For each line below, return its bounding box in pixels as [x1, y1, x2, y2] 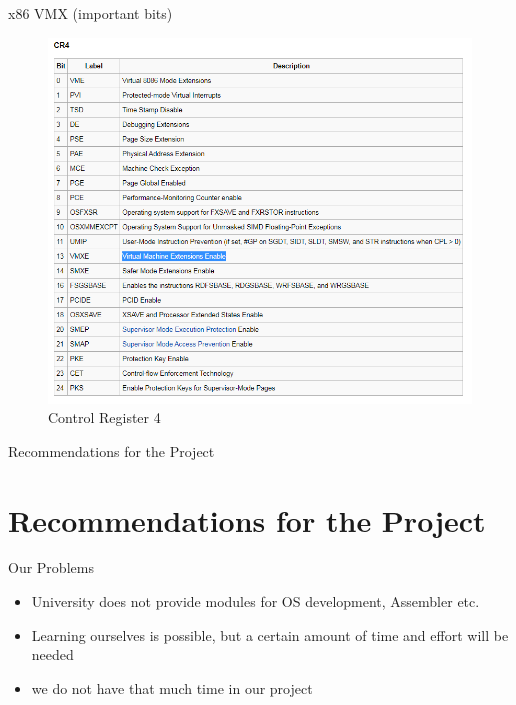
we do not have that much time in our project [31, 677, 313, 698]
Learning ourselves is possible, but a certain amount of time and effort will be [31, 624, 509, 645]
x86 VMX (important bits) [8, 3, 173, 23]
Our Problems [8, 557, 94, 578]
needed [31, 644, 74, 665]
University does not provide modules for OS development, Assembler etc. [31, 591, 480, 612]
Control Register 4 [48, 407, 161, 428]
